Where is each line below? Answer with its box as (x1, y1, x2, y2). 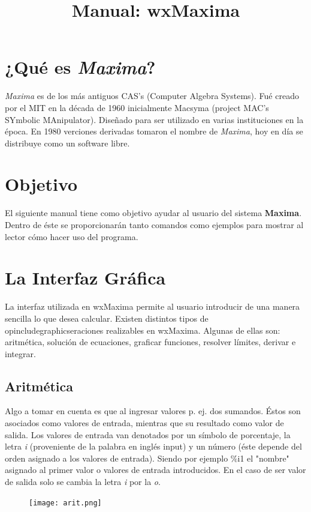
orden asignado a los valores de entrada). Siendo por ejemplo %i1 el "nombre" (5, 451, 289, 464)
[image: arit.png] (29, 498, 102, 507)
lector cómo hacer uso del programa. (5, 230, 138, 242)
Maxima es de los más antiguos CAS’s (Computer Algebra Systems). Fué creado (5, 89, 299, 102)
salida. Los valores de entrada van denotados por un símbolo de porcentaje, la (5, 428, 291, 441)
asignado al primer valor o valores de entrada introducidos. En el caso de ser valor (5, 463, 306, 476)
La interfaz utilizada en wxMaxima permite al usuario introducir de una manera (5, 300, 300, 313)
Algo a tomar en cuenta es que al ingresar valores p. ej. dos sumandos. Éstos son (5, 405, 301, 417)
